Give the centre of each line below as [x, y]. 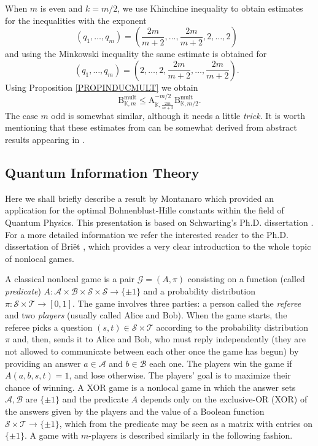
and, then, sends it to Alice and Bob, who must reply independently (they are [159, 339]
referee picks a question [49, 327]
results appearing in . [45, 140]
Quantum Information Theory [102, 173]
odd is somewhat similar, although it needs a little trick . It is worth [178, 115]
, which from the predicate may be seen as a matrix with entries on [186, 423]
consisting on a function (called [246, 279]
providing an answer [43, 363]
